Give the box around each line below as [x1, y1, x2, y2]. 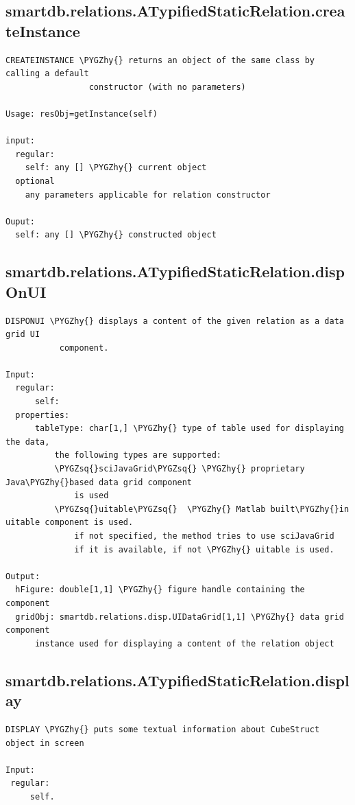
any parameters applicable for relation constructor [25, 189, 271, 200]
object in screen [5, 738, 84, 748]
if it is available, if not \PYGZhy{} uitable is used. [74, 544, 334, 555]
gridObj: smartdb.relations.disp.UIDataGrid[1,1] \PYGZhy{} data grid [15, 611, 344, 622]
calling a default [5, 69, 89, 79]
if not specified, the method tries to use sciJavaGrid [74, 531, 334, 541]
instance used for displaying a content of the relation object [34, 638, 334, 649]
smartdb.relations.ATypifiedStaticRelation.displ [5, 669, 350, 690]
